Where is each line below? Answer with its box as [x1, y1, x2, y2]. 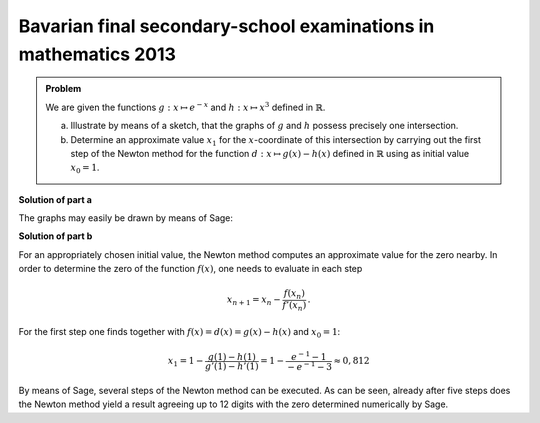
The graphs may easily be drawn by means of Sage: [18, 212, 234, 224]
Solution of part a [18, 193, 92, 205]
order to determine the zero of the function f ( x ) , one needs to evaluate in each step [18, 263, 363, 275]
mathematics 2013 [18, 43, 177, 65]
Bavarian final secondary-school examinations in [18, 15, 435, 37]
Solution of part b [18, 230, 93, 242]
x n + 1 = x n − [226, 294, 282, 308]
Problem [45, 83, 82, 95]
